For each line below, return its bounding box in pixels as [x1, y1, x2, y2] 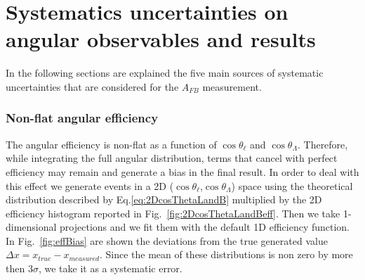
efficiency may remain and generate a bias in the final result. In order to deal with [6, 164, 359, 179]
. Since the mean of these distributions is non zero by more [99, 247, 353, 262]
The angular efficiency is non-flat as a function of [6, 136, 217, 151]
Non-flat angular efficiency [6, 109, 159, 127]
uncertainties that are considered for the [6, 79, 179, 94]
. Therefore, [297, 136, 348, 151]
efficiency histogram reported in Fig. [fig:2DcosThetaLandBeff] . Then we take [6, 205, 340, 220]
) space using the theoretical [231, 178, 353, 193]
